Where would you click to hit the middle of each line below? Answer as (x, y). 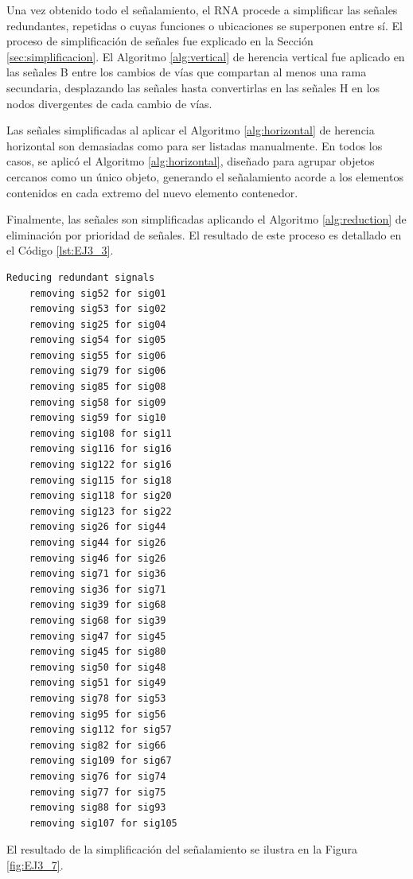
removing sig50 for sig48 (97, 667)
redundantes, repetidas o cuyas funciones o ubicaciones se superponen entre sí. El (205, 25)
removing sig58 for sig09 (97, 402)
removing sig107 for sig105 (103, 823)
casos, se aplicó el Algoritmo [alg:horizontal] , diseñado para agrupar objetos (191, 161)
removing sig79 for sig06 (97, 371)
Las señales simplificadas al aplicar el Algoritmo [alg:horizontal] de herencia (191, 130)
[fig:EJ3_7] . (35, 864)
